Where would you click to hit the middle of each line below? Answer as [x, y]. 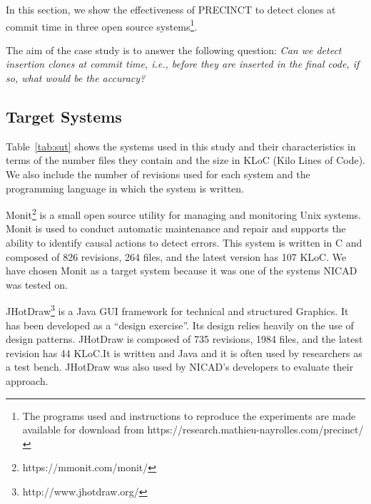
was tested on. [37, 284]
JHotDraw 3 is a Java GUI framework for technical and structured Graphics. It [177, 310]
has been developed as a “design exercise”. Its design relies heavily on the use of [180, 325]
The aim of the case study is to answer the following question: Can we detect [174, 50]
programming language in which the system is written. [125, 188]
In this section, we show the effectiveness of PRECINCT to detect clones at [171, 9]
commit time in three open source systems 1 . [102, 25]
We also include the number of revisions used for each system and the [158, 174]
